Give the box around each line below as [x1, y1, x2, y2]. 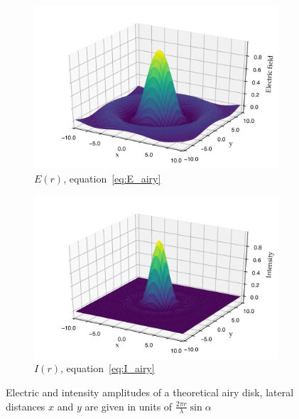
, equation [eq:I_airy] [60, 361, 155, 376]
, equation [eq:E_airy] [63, 170, 161, 185]
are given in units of [85, 398, 173, 413]
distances [6, 398, 45, 413]
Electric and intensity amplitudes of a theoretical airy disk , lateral [6, 385, 294, 400]
